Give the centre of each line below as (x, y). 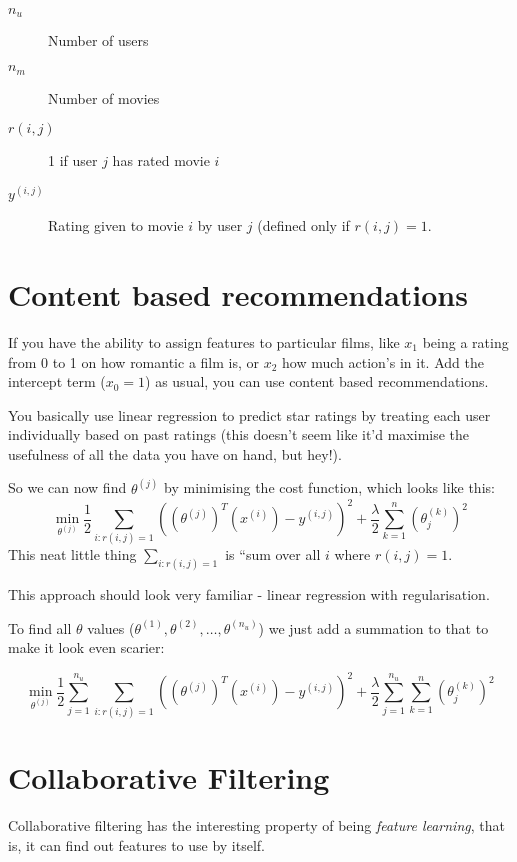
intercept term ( (57, 381)
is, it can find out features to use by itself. (137, 844)
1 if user (73, 160)
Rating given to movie (116, 225)
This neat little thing (72, 554)
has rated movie (161, 160)
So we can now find (67, 487)
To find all (40, 627)
